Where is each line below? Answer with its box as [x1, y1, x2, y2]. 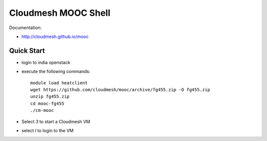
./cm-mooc [30, 107, 54, 113]
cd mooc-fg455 [30, 101, 64, 106]
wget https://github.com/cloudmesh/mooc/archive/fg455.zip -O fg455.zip [30, 87, 210, 93]
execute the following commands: [21, 69, 90, 74]
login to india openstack [21, 59, 71, 65]
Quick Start [9, 46, 45, 55]
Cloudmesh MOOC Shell [9, 7, 111, 18]
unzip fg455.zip [30, 94, 70, 100]
